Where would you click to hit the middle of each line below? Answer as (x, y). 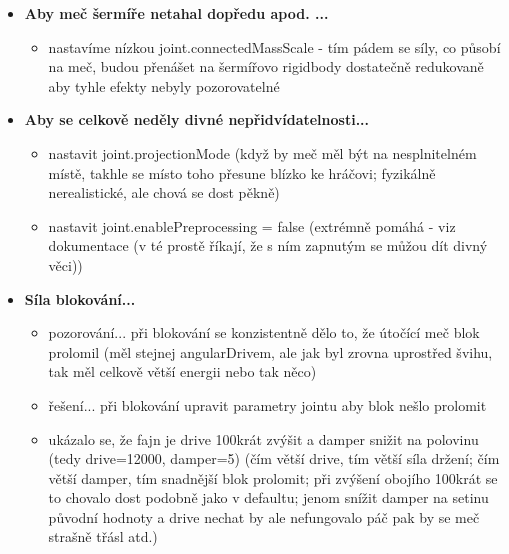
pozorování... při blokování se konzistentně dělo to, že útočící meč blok (264, 332)
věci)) (65, 264)
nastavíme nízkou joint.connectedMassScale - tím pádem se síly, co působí (274, 46)
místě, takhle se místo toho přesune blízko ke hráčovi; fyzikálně (242, 172)
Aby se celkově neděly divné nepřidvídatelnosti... (197, 119)
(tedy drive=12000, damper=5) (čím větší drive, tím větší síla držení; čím (274, 458)
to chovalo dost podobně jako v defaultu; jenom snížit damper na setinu (268, 497)
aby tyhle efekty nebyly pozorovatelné (164, 85)
